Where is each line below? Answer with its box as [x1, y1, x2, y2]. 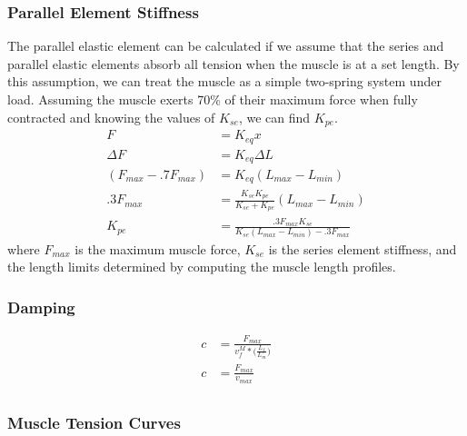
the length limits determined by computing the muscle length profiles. [7, 257, 396, 276]
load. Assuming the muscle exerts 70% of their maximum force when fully [7, 90, 418, 108]
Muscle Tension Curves [7, 411, 181, 433]
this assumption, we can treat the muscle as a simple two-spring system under [7, 72, 442, 91]
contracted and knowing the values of [7, 107, 215, 126]
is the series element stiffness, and [268, 239, 457, 258]
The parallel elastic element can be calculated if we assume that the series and [7, 36, 444, 55]
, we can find [238, 107, 311, 126]
